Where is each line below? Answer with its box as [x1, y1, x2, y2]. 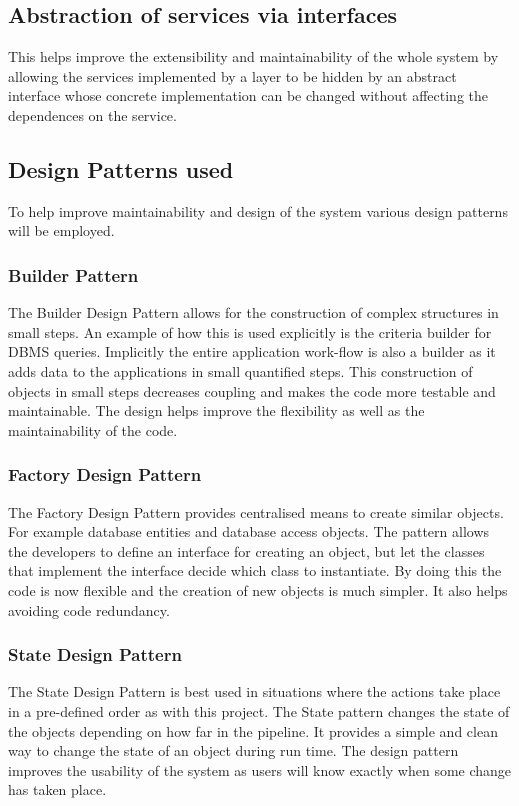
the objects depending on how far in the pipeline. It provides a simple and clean [8, 720, 498, 741]
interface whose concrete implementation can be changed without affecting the [8, 85, 489, 106]
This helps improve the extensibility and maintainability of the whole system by [8, 46, 499, 67]
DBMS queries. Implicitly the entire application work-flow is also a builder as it [8, 341, 496, 362]
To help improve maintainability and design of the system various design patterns [8, 200, 508, 221]
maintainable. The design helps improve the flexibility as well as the [8, 400, 425, 421]
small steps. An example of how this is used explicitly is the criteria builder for [8, 321, 492, 342]
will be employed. [8, 220, 115, 241]
